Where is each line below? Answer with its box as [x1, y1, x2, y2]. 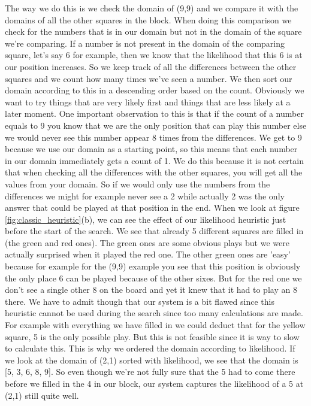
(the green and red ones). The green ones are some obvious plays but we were [5, 236, 289, 249]
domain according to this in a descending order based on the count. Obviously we [5, 84, 304, 96]
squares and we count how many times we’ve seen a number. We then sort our [5, 72, 292, 84]
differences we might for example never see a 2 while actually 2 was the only [5, 189, 285, 202]
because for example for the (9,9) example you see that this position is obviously [5, 260, 301, 272]
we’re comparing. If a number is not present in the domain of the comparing [5, 37, 285, 49]
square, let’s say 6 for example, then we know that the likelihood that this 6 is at [5, 49, 303, 61]
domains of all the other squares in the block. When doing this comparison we [5, 13, 292, 26]
